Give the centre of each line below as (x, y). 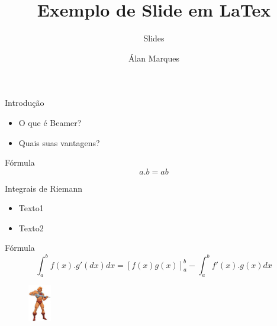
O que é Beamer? (50, 122)
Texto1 (31, 208)
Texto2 (31, 227)
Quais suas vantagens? (59, 142)
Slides (154, 38)
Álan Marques (154, 58)
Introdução (25, 103)
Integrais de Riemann (44, 188)
